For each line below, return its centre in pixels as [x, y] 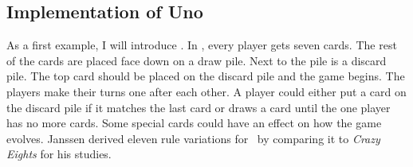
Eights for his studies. [59, 154]
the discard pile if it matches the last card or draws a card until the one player [199, 107]
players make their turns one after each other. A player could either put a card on [206, 91]
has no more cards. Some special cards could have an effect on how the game [194, 123]
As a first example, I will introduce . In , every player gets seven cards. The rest [202, 45]
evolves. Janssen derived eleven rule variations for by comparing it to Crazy [193, 138]
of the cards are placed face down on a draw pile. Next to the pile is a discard [197, 60]
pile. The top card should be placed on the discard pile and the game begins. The [206, 76]
